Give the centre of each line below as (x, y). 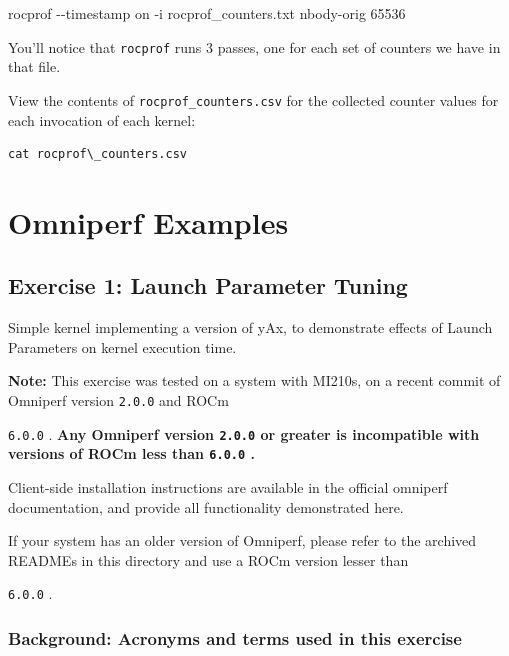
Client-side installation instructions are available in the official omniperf (228, 487)
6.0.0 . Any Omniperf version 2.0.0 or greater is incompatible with (244, 433)
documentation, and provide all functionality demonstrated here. (206, 506)
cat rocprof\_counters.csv (97, 154)
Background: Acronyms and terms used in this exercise (235, 637)
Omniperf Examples (148, 221)
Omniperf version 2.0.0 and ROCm (118, 400)
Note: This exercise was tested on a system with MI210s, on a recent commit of (254, 380)
